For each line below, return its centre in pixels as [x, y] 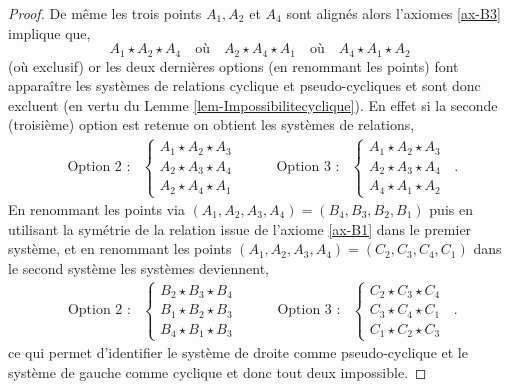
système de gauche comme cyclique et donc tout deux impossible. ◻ [217, 371]
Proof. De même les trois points [105, 13]
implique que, [49, 32]
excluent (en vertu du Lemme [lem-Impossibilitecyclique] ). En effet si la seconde [253, 104]
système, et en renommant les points [120, 248]
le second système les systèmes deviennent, [139, 267]
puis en [451, 209]
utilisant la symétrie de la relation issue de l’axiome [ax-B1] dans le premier [240, 228]
